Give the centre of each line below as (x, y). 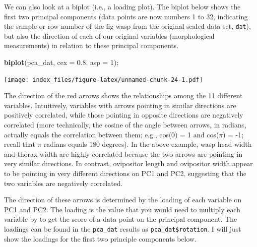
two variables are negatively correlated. (63, 183)
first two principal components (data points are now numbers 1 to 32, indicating (126, 16)
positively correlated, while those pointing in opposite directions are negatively (124, 115)
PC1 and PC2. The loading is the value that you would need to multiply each (122, 209)
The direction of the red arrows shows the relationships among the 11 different (123, 95)
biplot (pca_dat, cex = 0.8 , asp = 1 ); (61, 62)
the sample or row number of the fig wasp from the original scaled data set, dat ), (128, 26)
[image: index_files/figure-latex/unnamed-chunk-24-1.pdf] (103, 80)
